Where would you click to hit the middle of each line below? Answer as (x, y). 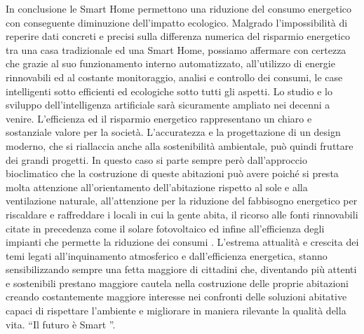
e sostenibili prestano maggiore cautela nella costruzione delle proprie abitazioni (177, 283)
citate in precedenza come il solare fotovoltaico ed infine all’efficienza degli (165, 228)
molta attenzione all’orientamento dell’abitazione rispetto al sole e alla (157, 187)
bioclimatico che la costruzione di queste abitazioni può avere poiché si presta (172, 173)
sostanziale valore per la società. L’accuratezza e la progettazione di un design (173, 132)
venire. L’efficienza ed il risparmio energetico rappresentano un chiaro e (159, 118)
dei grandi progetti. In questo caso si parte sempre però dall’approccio (156, 159)
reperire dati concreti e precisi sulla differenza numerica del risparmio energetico (178, 36)
